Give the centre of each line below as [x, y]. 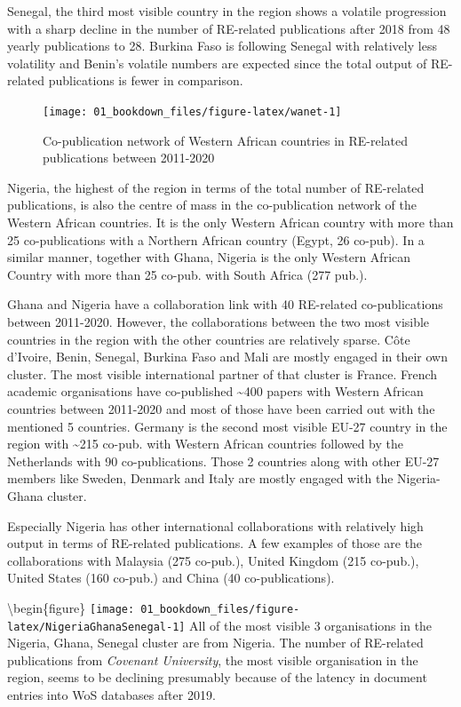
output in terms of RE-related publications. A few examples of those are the [215, 543]
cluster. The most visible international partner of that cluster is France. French [223, 373]
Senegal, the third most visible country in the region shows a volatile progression [227, 11]
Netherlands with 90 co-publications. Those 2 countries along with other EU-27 [223, 461]
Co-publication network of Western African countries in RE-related [226, 140]
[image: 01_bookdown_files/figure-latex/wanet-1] [192, 111]
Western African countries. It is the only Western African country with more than [230, 222]
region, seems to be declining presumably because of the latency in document [217, 677]
